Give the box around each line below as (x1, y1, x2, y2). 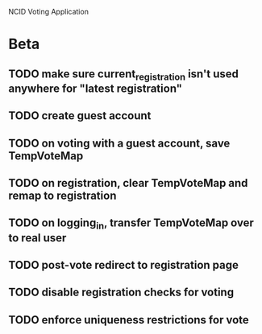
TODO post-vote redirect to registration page (8, 258, 239, 272)
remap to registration (8, 188, 117, 202)
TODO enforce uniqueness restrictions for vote (8, 313, 250, 327)
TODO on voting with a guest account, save (8, 136, 231, 150)
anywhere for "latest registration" (8, 81, 183, 95)
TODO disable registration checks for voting (8, 286, 235, 299)
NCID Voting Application (8, 7, 89, 16)
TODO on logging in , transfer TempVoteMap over (8, 216, 254, 232)
